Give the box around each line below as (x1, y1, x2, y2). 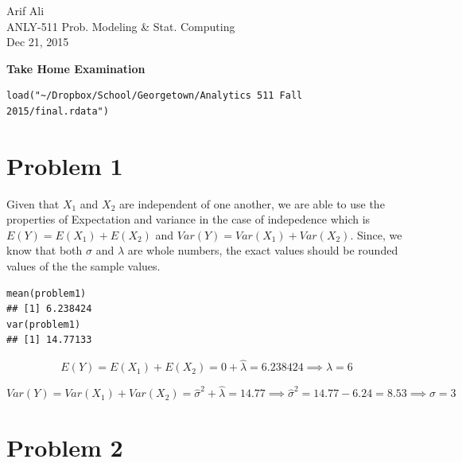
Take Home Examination (6, 60, 146, 76)
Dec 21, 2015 (6, 33, 69, 50)
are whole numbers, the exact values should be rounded (127, 242, 398, 259)
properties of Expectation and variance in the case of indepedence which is (6, 211, 371, 228)
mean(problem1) (6, 287, 87, 299)
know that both (6, 242, 83, 259)
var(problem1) (6, 318, 81, 330)
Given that (6, 195, 60, 212)
